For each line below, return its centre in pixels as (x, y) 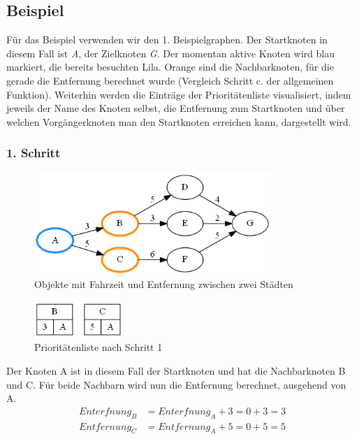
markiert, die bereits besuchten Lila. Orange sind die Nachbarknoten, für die (170, 67)
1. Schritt (34, 153)
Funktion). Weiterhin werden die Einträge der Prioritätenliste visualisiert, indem (179, 94)
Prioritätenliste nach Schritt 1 (99, 347)
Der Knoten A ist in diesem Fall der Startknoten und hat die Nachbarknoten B (176, 370)
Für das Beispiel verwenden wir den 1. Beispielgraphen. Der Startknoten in (167, 39)
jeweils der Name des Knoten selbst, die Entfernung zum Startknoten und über (176, 108)
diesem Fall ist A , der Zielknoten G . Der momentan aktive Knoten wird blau (170, 53)
